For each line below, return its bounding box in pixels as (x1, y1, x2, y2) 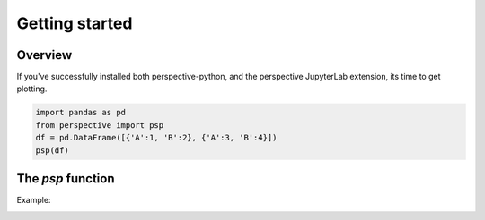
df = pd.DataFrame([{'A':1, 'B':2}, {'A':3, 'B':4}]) (35, 132, 278, 143)
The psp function (16, 171, 115, 187)
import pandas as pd (35, 107, 126, 118)
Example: (16, 195, 51, 206)
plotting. (16, 83, 48, 94)
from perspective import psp (35, 120, 164, 130)
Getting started (16, 13, 133, 33)
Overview (16, 47, 73, 63)
